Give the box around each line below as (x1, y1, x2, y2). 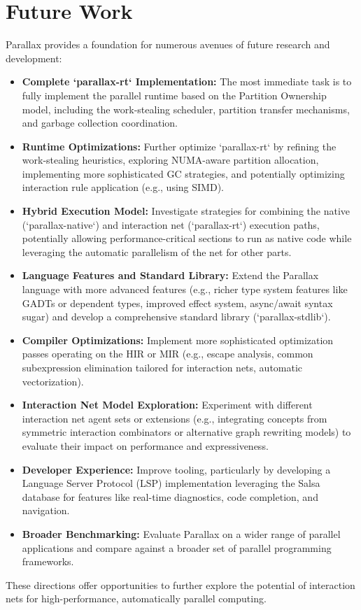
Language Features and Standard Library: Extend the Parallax (22, 268, 319, 283)
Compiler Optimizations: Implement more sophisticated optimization (22, 332, 334, 347)
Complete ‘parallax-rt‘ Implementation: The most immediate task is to (22, 74, 352, 89)
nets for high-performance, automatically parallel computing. (6, 591, 267, 606)
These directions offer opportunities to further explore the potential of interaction (6, 577, 355, 592)
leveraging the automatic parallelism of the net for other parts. (22, 244, 292, 259)
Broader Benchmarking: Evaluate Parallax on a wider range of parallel (22, 526, 341, 541)
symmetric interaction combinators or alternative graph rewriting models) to (22, 425, 351, 439)
